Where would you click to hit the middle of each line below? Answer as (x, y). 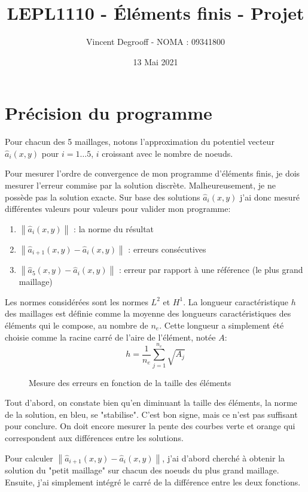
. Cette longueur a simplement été (222, 325)
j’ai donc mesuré (270, 197)
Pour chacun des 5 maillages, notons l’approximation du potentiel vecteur (140, 142)
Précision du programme (109, 113)
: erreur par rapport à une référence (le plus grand (211, 270)
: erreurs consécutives (167, 249)
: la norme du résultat (114, 228)
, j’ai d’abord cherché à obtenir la (224, 458)
